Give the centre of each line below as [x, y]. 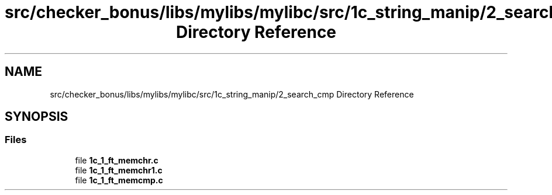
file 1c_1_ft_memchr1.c [119, 170]
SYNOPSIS [37, 117]
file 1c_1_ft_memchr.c [117, 160]
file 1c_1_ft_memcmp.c [119, 180]
